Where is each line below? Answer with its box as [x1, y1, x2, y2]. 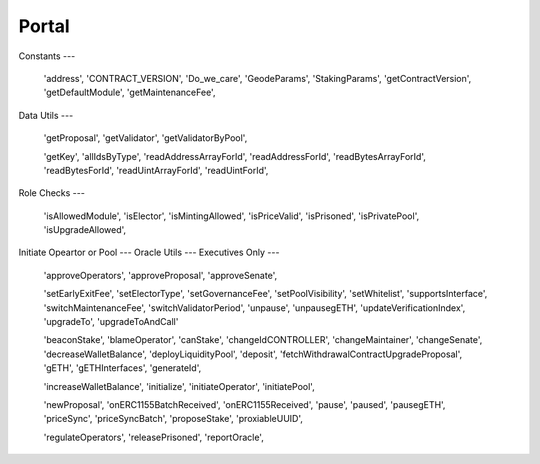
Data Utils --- [18, 109, 74, 121]
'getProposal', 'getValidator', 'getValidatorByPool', [43, 132, 248, 144]
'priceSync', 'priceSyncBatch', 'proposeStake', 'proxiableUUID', [43, 413, 304, 425]
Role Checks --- [18, 187, 85, 199]
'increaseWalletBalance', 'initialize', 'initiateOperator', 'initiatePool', [43, 380, 315, 392]
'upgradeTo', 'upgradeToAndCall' [43, 316, 179, 328]
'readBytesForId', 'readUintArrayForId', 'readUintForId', [43, 164, 269, 176]
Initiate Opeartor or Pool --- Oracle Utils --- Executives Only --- [18, 246, 280, 259]
